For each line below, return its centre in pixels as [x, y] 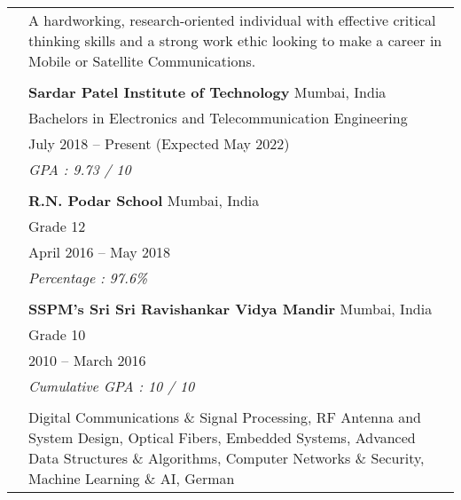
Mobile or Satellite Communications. [142, 61]
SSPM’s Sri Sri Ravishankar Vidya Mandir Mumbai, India [230, 309]
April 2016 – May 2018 [100, 252]
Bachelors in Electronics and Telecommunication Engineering [218, 118]
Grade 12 [57, 226]
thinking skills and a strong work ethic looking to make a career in [235, 40]
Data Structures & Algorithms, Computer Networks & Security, [227, 458]
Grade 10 [57, 334]
